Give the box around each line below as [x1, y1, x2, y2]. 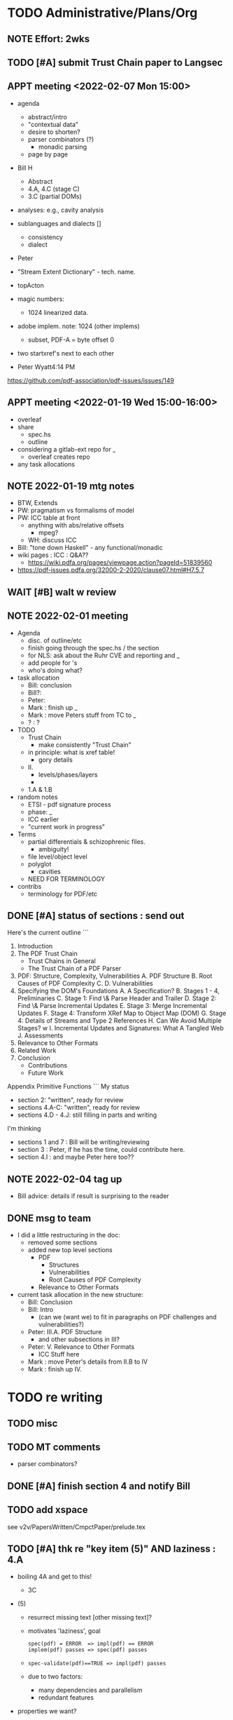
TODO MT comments [7, 1442, 101, 1453]
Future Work [27, 1068, 64, 1077]
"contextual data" [27, 120, 79, 128]
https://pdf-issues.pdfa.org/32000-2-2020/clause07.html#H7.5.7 [17, 566, 205, 575]
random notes [17, 793, 58, 801]
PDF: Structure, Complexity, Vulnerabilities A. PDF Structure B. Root [17, 972, 213, 980]
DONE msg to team [7, 1212, 92, 1224]
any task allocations [17, 459, 76, 468]
